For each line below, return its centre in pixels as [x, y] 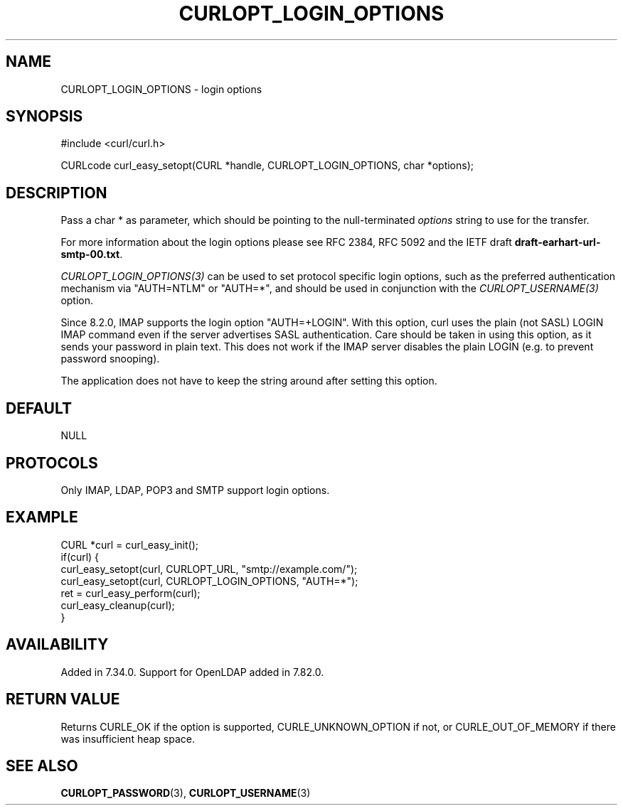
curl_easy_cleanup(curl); [118, 605]
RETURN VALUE [63, 699]
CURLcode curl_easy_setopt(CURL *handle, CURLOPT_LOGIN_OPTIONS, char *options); [267, 166]
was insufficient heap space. [128, 739]
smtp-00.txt [90, 254]
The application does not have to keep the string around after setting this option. [249, 381]
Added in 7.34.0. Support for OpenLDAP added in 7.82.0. [192, 672]
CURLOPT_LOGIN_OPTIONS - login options [161, 89]
